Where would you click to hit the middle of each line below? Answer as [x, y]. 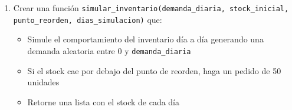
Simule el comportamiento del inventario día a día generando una [145, 39]
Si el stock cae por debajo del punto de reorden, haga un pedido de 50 [154, 70]
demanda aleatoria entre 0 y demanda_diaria [109, 50]
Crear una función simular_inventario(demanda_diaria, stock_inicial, [151, 8]
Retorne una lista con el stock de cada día [104, 101]
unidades [43, 82]
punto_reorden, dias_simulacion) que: [88, 19]
